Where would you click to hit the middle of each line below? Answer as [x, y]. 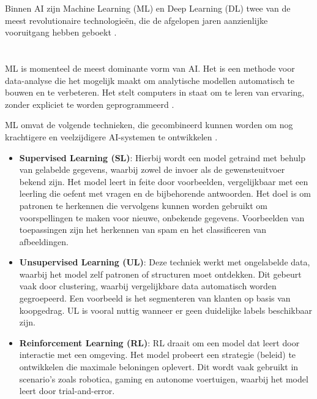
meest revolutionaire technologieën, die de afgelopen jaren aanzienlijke [136, 20]
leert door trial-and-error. [67, 391]
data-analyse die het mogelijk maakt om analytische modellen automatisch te [150, 80]
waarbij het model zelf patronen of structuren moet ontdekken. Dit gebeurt [160, 274]
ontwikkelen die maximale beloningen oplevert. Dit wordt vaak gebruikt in [159, 367]
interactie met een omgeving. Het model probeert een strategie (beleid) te [158, 355]
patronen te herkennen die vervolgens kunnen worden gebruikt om [143, 205]
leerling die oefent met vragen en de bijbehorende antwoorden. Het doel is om [165, 193]
